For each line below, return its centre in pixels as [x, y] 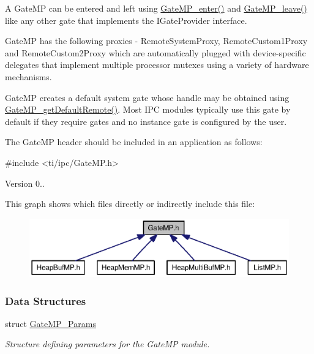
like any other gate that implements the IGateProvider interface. [126, 20]
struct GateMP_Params [50, 323]
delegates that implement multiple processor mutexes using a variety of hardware [157, 65]
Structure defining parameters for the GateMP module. [107, 344]
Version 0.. [25, 183]
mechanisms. [28, 76]
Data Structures [46, 300]
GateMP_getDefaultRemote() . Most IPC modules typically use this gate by [148, 109]
